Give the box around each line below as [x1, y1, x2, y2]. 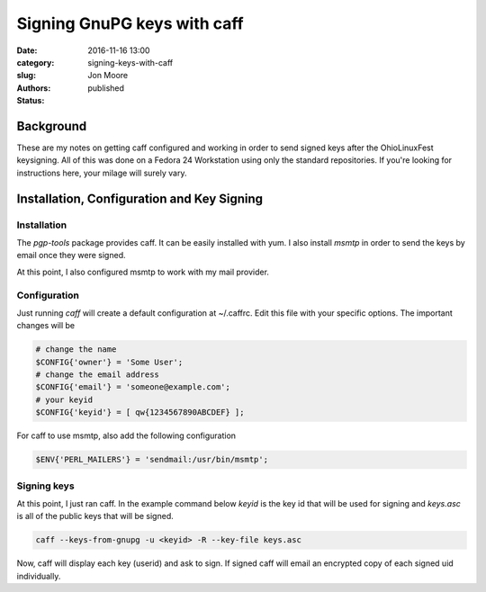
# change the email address [35, 370, 159, 380]
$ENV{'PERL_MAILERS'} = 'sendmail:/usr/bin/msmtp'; [35, 454, 269, 465]
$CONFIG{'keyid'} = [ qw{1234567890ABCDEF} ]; [35, 408, 245, 417]
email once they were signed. [16, 250, 126, 261]
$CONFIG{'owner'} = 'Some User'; [35, 356, 184, 367]
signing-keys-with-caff [87, 57, 174, 67]
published [87, 82, 125, 94]
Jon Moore [87, 70, 129, 81]
